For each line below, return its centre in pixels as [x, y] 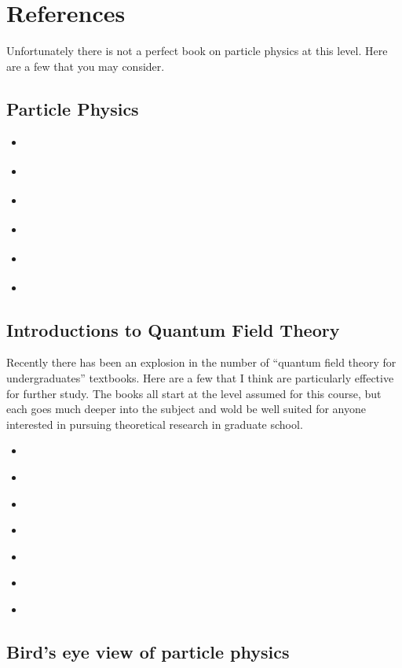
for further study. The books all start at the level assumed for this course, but [194, 393]
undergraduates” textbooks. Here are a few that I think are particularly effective [200, 377]
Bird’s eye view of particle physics [148, 651]
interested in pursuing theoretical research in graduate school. [155, 424]
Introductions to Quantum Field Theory [173, 329]
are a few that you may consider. [86, 66]
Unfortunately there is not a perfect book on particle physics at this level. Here [197, 51]
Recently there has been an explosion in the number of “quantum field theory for [201, 362]
